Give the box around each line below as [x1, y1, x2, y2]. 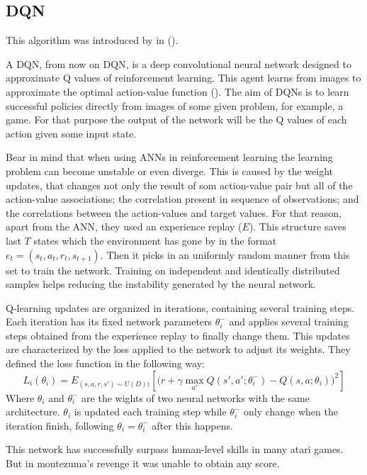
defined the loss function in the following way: [6, 356, 205, 371]
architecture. [6, 404, 60, 419]
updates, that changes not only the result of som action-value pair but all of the [6, 177, 353, 192]
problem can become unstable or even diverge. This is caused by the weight [6, 163, 333, 178]
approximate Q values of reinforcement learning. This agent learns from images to [6, 70, 361, 85]
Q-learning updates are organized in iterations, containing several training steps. [6, 300, 355, 315]
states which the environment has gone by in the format [33, 233, 277, 247]
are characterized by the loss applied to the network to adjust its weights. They [6, 342, 351, 357]
